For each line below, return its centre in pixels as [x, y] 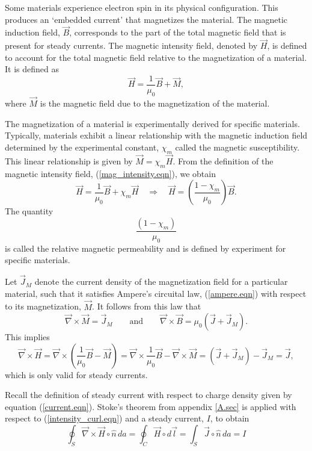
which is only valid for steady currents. [76, 374]
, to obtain [230, 418]
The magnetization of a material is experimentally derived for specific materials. [152, 123]
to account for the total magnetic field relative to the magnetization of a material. [156, 57]
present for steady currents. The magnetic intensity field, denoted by [131, 45]
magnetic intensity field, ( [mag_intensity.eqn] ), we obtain [110, 173]
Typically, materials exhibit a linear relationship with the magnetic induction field [156, 135]
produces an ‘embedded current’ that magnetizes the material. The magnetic [146, 19]
